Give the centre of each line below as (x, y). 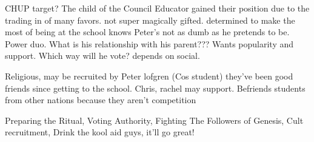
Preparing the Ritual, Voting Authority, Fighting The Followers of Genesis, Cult (154, 120)
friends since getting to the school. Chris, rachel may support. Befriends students (155, 88)
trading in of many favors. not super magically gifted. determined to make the (150, 20)
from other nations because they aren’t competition (101, 100)
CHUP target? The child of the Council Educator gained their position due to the (157, 8)
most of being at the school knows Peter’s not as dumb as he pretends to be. (147, 32)
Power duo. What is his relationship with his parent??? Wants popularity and (149, 43)
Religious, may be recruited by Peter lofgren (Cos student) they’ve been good (149, 76)
